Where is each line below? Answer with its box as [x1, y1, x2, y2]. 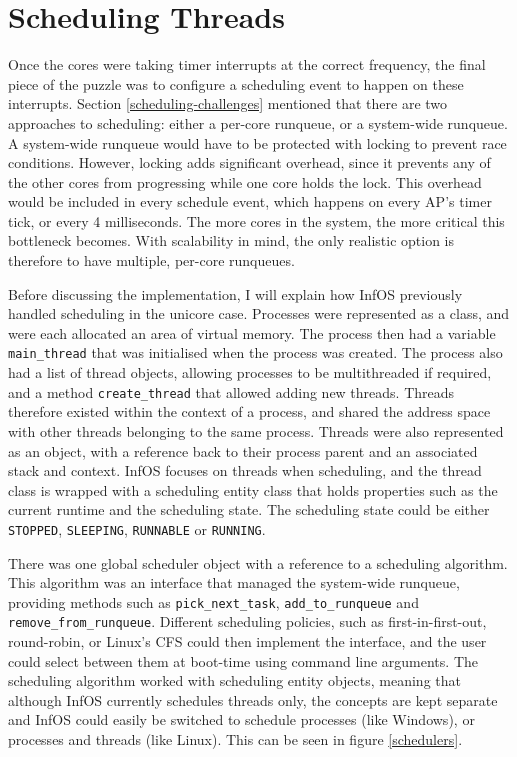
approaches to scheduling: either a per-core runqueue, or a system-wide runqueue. [8, 112, 508, 133]
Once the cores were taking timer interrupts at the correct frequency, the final [8, 54, 486, 75]
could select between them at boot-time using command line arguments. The [8, 650, 478, 671]
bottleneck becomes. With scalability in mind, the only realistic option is [8, 230, 455, 251]
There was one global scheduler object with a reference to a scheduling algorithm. [8, 552, 508, 573]
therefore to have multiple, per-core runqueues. [8, 250, 295, 271]
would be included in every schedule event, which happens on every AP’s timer [8, 191, 492, 212]
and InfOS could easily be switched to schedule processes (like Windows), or [8, 709, 475, 730]
